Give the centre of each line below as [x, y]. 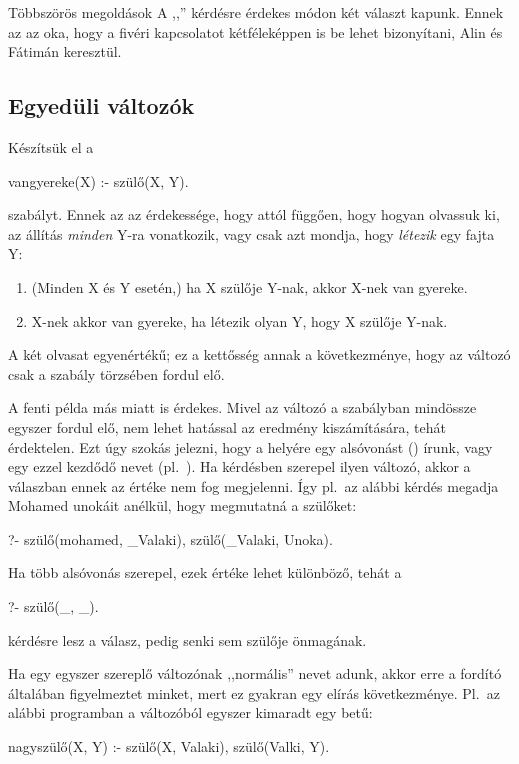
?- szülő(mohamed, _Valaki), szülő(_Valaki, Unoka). [170, 538]
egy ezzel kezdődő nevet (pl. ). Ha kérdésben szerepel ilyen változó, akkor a [239, 466]
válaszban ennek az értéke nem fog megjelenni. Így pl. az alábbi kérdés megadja [253, 485]
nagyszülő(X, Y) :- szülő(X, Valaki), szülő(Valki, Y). [169, 746]
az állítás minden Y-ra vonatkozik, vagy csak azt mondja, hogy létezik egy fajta [251, 233]
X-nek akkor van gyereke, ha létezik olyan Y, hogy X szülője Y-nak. [239, 320]
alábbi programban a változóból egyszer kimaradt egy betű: [190, 712]
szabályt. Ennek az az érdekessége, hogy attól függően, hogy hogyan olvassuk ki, [254, 214]
